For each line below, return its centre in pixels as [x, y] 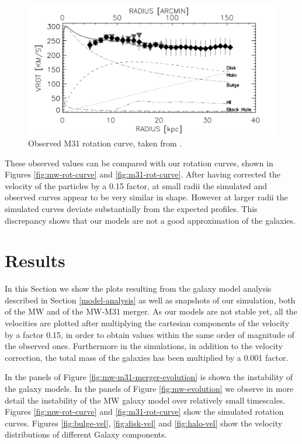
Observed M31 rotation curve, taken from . [105, 143]
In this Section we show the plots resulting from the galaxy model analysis [138, 288]
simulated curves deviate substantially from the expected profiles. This [131, 208]
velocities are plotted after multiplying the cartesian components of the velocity [147, 323]
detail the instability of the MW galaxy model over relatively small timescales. [145, 400]
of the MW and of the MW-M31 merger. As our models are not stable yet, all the [151, 311]
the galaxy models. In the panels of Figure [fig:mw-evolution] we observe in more [149, 388]
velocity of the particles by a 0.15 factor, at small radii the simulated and [136, 185]
